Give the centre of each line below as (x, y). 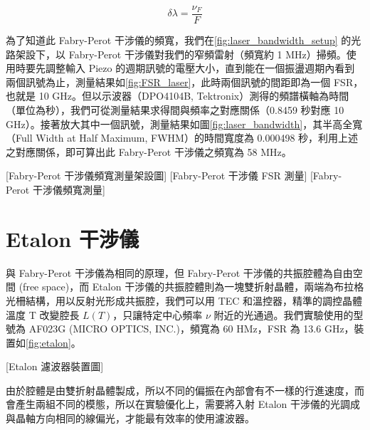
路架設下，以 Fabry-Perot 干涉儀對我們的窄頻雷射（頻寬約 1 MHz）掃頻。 (176, 54)
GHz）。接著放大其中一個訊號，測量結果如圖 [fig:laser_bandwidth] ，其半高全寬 (184, 124)
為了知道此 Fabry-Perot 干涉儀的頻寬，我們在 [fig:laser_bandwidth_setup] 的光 (184, 40)
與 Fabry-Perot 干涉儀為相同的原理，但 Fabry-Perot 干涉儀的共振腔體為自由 (179, 272)
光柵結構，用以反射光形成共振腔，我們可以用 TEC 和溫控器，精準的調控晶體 (184, 300)
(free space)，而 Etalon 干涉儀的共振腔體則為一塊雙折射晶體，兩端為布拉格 (191, 287)
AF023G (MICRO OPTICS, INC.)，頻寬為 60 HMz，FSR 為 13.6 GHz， (191, 329)
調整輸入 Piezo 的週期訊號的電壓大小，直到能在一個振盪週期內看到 (200, 68)
